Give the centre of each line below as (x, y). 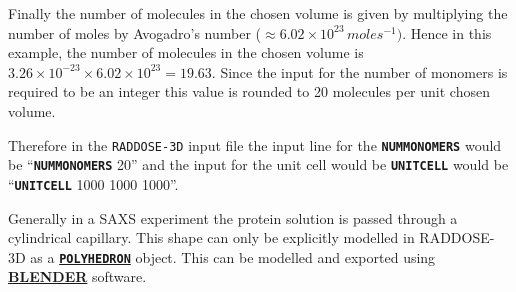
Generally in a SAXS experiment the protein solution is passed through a (233, 217)
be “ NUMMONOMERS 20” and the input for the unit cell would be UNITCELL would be (258, 164)
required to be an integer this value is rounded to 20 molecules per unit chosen (249, 91)
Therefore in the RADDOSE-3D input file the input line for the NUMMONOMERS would (255, 144)
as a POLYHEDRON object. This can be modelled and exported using (233, 256)
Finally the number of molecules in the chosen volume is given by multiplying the (258, 13)
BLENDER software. (77, 276)
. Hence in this (447, 32)
